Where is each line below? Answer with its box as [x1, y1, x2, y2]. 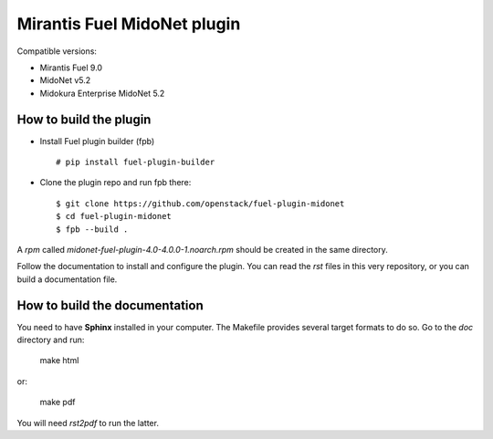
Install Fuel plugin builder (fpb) [39, 135, 155, 146]
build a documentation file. [16, 274, 118, 285]
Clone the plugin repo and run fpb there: [39, 177, 192, 188]
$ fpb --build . [56, 224, 129, 235]
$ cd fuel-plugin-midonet [56, 211, 173, 222]
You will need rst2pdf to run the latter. [16, 417, 160, 428]
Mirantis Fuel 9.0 [39, 62, 103, 73]
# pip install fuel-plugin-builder [56, 157, 215, 168]
